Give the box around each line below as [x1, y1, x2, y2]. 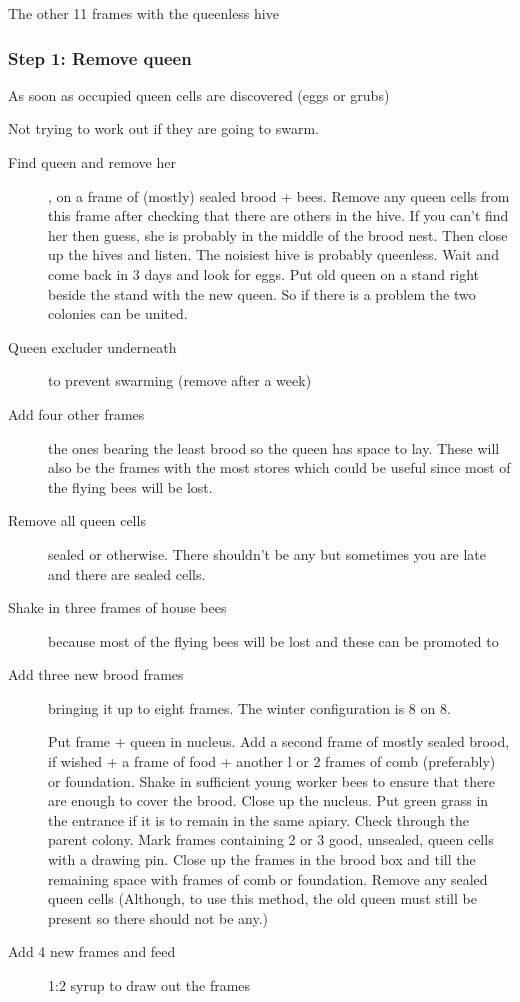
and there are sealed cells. [48, 563, 206, 584]
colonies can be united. [48, 303, 188, 324]
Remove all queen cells [8, 510, 146, 531]
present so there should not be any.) [48, 907, 269, 928]
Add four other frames [8, 403, 145, 424]
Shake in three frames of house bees [8, 597, 227, 618]
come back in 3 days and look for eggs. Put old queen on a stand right [48, 263, 480, 284]
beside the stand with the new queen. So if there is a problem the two [48, 283, 476, 304]
